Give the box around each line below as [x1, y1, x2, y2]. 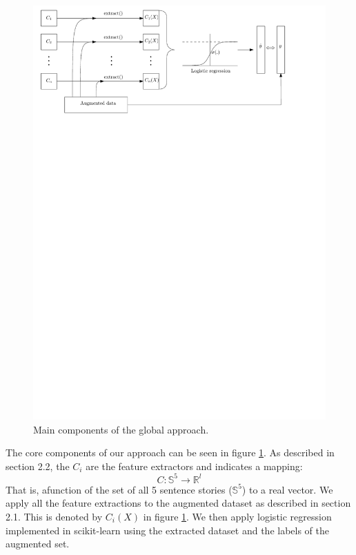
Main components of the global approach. [33, 422, 209, 436]
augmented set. [6, 536, 70, 551]
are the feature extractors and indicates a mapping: [86, 458, 303, 473]
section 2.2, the [6, 458, 70, 473]
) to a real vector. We [241, 482, 333, 496]
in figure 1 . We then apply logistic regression [143, 509, 332, 523]
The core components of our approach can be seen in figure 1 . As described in [6, 445, 335, 460]
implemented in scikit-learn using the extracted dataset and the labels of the [6, 523, 329, 537]
